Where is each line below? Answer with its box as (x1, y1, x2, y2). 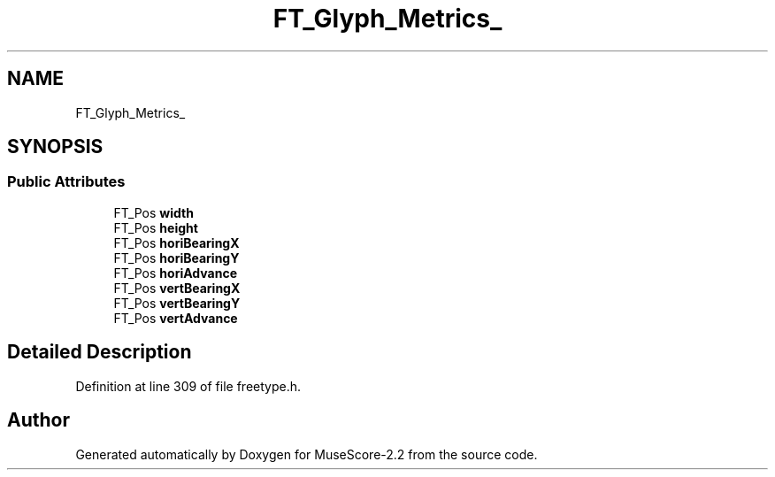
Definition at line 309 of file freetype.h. (75, 378, 302, 394)
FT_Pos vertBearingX (113, 280, 241, 296)
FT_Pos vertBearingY (113, 295, 241, 311)
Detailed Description (7, 341, 192, 364)
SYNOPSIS (7, 135, 104, 158)
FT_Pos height (113, 219, 198, 235)
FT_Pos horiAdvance (113, 265, 237, 281)
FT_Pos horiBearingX (113, 235, 240, 250)
